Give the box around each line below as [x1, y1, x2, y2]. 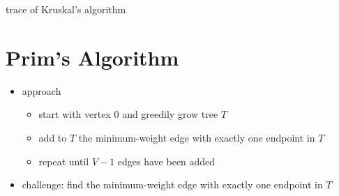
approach [22, 83, 61, 98]
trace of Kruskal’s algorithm [6, 2, 126, 16]
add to [38, 130, 67, 144]
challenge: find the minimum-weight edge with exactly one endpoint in [22, 177, 323, 192]
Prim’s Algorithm [6, 43, 179, 71]
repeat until [38, 153, 89, 168]
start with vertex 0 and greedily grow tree [38, 107, 218, 121]
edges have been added [117, 153, 216, 168]
